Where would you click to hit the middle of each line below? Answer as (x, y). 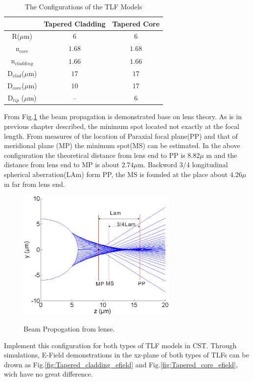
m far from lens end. (34, 184)
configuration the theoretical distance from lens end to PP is (95, 155)
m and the (222, 155)
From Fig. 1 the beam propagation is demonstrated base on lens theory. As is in (123, 116)
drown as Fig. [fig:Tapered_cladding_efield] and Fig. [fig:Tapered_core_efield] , (121, 364)
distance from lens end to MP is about (62, 165)
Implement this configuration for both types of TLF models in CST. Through (120, 345)
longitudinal (210, 165)
